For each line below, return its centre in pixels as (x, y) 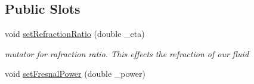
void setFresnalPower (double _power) (75, 74)
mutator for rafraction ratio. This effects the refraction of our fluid (127, 53)
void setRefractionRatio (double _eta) (75, 34)
